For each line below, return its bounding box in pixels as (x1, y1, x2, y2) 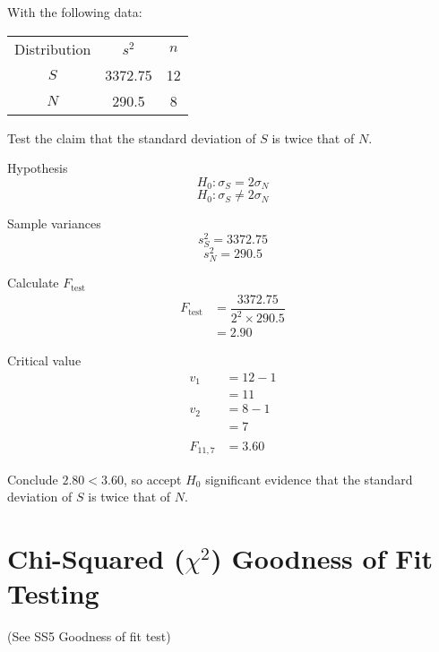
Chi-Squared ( (7, 539, 185, 576)
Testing (7, 575, 99, 612)
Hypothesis (7, 159, 68, 177)
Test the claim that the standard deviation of (7, 128, 256, 147)
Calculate (7, 273, 59, 292)
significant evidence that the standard (205, 469, 413, 488)
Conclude (7, 469, 58, 488)
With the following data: (7, 3, 142, 21)
